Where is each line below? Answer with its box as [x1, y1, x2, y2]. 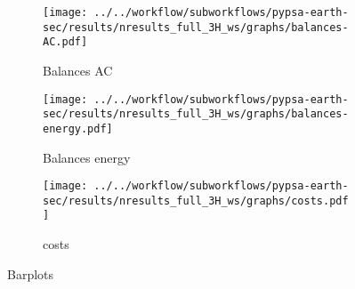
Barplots [7, 264, 54, 283]
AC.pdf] [43, 36, 88, 49]
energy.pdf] [43, 122, 113, 135]
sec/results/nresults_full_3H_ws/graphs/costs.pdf [43, 194, 349, 207]
